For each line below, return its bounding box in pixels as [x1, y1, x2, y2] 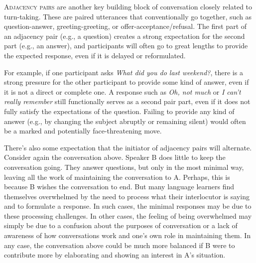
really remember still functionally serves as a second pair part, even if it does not [4, 96, 251, 107]
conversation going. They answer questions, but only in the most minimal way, [4, 161, 244, 172]
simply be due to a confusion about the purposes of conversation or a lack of [4, 220, 238, 231]
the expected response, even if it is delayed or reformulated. [4, 50, 186, 60]
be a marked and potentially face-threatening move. [4, 126, 162, 136]
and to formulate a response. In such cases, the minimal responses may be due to [4, 201, 252, 211]
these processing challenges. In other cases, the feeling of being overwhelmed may [4, 210, 252, 221]
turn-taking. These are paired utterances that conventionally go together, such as [4, 11, 252, 21]
